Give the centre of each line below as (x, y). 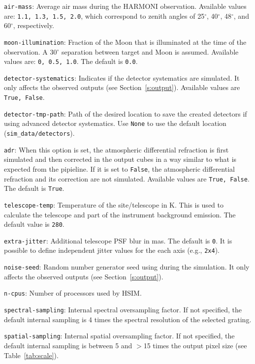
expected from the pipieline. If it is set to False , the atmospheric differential (119, 168)
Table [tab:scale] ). (31, 355)
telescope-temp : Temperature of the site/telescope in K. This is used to (114, 204)
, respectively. (33, 25)
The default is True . (34, 188)
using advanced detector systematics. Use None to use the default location (115, 123)
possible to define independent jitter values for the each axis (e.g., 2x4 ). (112, 250)
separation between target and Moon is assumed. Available (150, 51)
